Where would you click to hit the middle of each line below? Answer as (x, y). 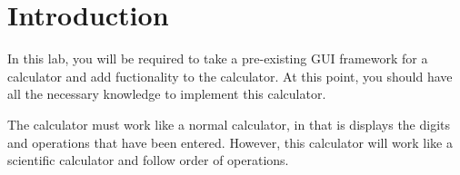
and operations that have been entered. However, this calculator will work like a (230, 142)
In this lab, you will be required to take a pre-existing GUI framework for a (218, 58)
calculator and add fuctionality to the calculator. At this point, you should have (230, 76)
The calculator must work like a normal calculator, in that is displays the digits (229, 124)
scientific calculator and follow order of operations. (148, 160)
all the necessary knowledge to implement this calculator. (167, 94)
